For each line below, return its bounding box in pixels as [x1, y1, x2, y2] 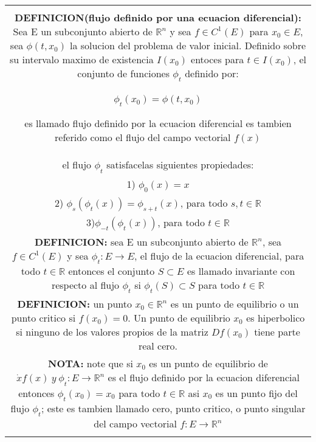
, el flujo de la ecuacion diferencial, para [134, 248, 304, 263]
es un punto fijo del [215, 385, 298, 400]
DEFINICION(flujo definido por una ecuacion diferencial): [15, 10, 301, 24]
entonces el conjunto [68, 264, 155, 278]
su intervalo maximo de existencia [10, 52, 154, 66]
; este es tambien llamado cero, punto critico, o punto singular [41, 401, 306, 415]
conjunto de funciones [77, 66, 170, 80]
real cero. [138, 339, 178, 353]
